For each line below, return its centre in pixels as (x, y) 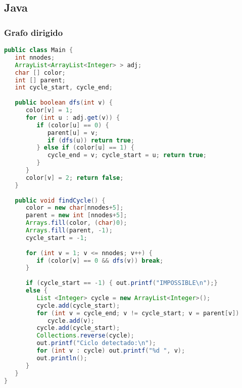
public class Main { (39, 50)
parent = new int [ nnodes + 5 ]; (76, 215)
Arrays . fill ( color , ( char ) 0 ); (76, 223)
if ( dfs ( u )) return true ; (91, 140)
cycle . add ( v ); (71, 321)
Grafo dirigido (34, 32)
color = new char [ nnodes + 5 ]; (75, 208)
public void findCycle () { (60, 200)
